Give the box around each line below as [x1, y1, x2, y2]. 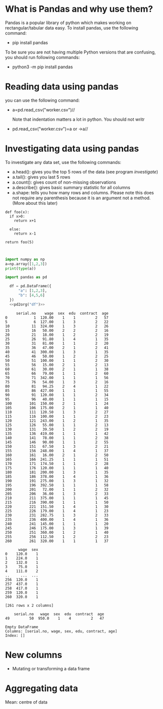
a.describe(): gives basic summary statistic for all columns [12, 184, 131, 190]
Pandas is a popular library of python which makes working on [5, 20, 132, 26]
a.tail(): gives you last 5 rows [12, 174, 70, 180]
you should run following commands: [5, 54, 80, 60]
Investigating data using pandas [5, 143, 139, 154]
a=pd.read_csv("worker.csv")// [12, 107, 75, 112]
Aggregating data [5, 682, 79, 694]
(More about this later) [12, 200, 58, 206]
